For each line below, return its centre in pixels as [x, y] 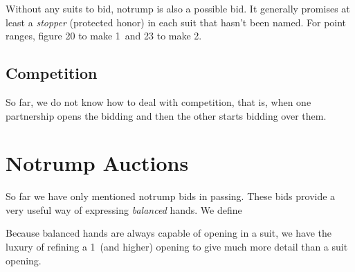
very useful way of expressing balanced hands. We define [124, 209]
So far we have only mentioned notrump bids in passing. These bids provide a [171, 196]
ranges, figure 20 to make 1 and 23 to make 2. [104, 36]
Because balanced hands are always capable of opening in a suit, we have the [169, 233]
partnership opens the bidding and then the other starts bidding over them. [166, 115]
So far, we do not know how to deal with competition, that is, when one [158, 101]
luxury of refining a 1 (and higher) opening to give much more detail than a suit [177, 247]
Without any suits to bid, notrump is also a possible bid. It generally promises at [178, 8]
